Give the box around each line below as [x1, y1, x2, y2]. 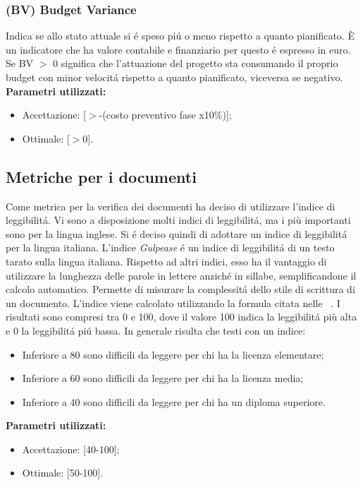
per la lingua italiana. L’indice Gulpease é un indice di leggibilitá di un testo [6, 240, 335, 255]
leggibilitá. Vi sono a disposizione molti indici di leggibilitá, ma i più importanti [6, 212, 351, 227]
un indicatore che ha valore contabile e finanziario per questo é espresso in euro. [6, 42, 351, 56]
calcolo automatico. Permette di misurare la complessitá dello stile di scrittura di [6, 282, 355, 297]
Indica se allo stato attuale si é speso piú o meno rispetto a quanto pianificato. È [6, 28, 355, 43]
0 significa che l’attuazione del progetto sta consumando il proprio [53, 56, 338, 71]
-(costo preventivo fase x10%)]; [99, 107, 232, 122]
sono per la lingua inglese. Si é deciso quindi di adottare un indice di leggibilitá [6, 226, 347, 241]
